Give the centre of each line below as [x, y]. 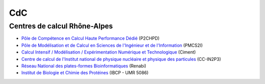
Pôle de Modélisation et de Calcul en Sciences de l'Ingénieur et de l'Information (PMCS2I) [112, 45]
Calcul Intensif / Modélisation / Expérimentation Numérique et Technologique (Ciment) [109, 52]
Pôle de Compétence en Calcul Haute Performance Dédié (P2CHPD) [90, 38]
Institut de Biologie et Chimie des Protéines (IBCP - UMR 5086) [85, 73]
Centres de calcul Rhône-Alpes [61, 26]
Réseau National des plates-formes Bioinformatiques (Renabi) [84, 66]
